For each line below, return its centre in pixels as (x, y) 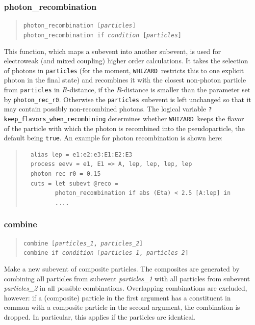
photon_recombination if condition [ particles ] (102, 35)
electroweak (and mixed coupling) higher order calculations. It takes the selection (126, 61)
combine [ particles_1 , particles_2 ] (83, 243)
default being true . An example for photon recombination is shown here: (114, 138)
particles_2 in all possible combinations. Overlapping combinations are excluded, (126, 288)
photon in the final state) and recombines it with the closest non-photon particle (125, 80)
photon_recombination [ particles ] (79, 26)
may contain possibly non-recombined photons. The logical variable (105, 109)
